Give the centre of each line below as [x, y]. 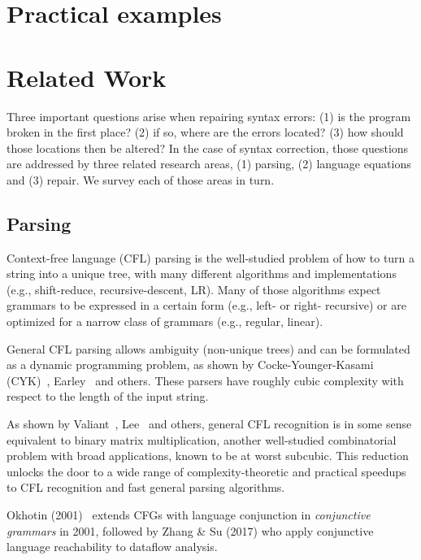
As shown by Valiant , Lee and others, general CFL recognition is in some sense [209, 424]
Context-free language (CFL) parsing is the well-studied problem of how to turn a [211, 257]
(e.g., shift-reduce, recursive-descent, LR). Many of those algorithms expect [194, 289]
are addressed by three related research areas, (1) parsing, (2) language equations [209, 164]
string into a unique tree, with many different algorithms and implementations [202, 273]
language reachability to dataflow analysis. [112, 547]
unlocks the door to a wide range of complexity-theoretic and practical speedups [206, 471]
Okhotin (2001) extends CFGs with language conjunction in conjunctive [189, 514]
